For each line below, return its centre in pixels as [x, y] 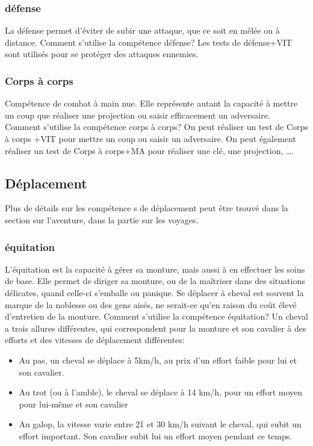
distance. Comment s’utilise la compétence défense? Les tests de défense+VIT [149, 42]
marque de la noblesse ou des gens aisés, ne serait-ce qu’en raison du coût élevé [151, 304]
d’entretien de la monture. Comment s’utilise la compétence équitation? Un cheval [156, 316]
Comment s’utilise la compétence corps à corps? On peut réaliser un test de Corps [156, 127]
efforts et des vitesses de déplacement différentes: [95, 340]
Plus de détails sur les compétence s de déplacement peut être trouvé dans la [147, 208]
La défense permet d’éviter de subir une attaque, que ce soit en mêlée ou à [142, 30]
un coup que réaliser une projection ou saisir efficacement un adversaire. [138, 115]
